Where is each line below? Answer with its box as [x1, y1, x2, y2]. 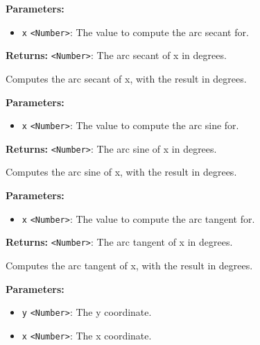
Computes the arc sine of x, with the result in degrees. [6, 165, 237, 179]
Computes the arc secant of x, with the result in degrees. [6, 71, 247, 85]
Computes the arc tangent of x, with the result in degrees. [6, 258, 253, 272]
